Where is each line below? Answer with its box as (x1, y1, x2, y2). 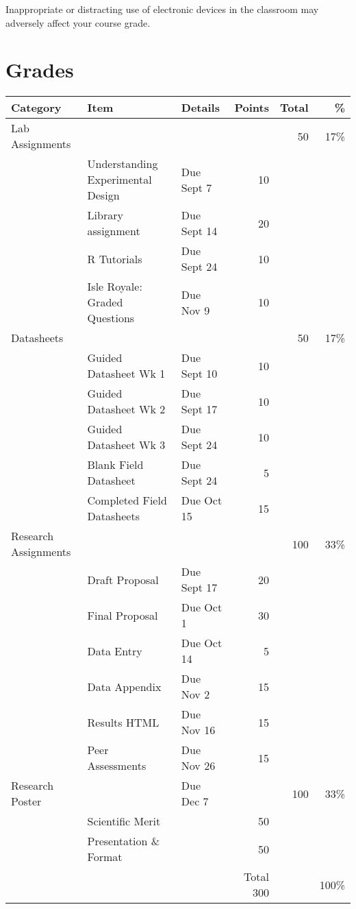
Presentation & (87, 833, 160, 849)
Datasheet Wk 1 (87, 365, 166, 382)
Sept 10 (181, 365, 218, 382)
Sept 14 (181, 223, 218, 239)
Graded (87, 294, 123, 311)
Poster (11, 793, 42, 810)
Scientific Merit (87, 813, 161, 829)
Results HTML (87, 714, 160, 730)
